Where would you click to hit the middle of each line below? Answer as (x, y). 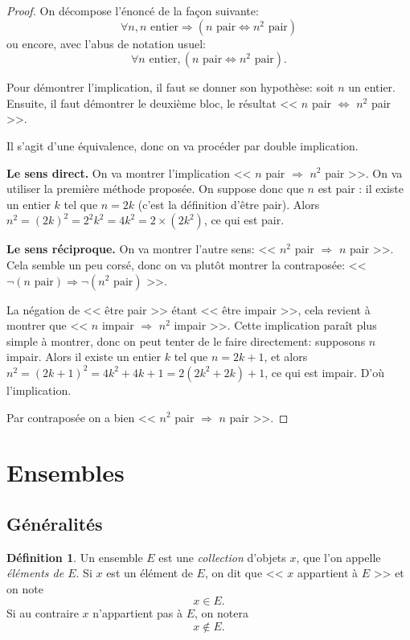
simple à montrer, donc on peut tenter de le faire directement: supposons (186, 341)
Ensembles (66, 472)
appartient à (328, 573)
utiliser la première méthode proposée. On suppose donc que (155, 189)
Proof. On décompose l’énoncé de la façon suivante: (133, 10)
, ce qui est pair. (244, 220)
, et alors (286, 357)
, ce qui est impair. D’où (325, 372)
